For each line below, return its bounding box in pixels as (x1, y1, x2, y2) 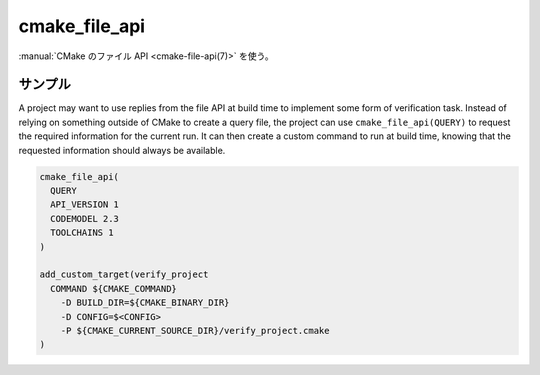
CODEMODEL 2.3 (50, 213, 120, 224)
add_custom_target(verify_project (39, 269, 209, 280)
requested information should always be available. (18, 144, 226, 156)
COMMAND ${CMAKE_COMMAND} (50, 283, 177, 294)
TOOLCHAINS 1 (50, 227, 114, 239)
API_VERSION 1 (50, 199, 120, 210)
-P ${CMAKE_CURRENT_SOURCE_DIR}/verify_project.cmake (60, 325, 330, 336)
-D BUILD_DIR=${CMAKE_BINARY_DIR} (60, 297, 230, 309)
